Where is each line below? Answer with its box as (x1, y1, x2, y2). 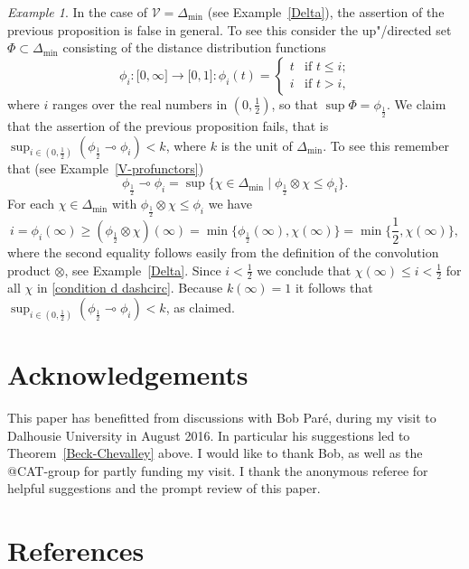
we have (208, 194, 252, 213)
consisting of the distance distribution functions (62, 38, 326, 57)
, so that (271, 94, 318, 113)
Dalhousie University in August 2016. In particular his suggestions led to (7, 425, 410, 444)
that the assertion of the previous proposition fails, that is (7, 116, 329, 135)
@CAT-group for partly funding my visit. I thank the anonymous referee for (7, 461, 428, 480)
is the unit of (220, 135, 293, 154)
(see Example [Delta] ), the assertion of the (207, 3, 445, 21)
